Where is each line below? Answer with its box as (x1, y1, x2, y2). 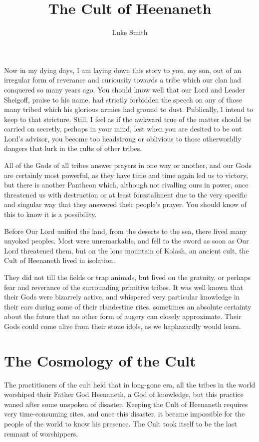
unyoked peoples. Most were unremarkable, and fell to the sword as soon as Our (4, 235, 249, 246)
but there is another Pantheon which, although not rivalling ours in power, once (4, 179, 249, 190)
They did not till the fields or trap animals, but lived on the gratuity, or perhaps (4, 272, 251, 282)
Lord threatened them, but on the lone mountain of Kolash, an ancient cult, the (4, 245, 249, 255)
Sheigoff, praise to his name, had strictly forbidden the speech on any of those (4, 94, 243, 104)
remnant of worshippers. (4, 428, 78, 438)
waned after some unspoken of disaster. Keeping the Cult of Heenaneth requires (4, 398, 248, 409)
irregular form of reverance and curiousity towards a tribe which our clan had (4, 74, 242, 85)
